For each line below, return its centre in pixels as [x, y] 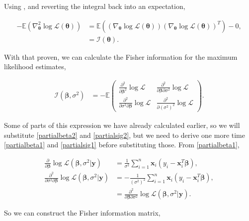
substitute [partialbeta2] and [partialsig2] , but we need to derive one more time [124, 135]
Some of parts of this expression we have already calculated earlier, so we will [122, 125]
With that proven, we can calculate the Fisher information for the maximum [121, 56]
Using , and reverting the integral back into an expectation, [95, 6]
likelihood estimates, [35, 66]
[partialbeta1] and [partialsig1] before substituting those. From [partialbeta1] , [122, 145]
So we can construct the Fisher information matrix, [82, 213]
